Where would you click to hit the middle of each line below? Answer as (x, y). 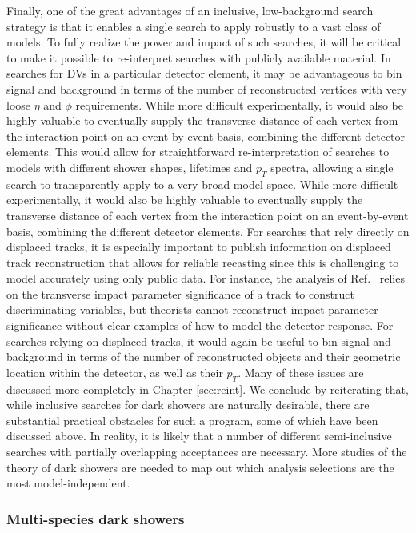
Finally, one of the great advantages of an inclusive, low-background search (190, 10)
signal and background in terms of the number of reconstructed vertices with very (207, 88)
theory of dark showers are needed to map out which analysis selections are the (200, 467)
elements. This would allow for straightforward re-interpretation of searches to (198, 152)
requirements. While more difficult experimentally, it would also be (240, 104)
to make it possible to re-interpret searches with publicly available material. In (199, 57)
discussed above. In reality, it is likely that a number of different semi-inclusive (199, 436)
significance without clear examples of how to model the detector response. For (200, 325)
